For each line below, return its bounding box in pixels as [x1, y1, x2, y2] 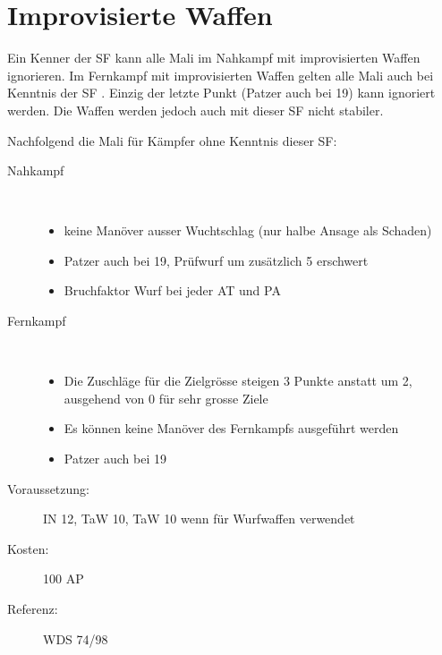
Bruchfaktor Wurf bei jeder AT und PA [64, 281, 281, 300]
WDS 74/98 [43, 629, 108, 648]
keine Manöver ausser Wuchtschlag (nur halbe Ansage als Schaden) [64, 221, 432, 240]
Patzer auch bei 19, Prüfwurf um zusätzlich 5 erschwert [64, 251, 369, 269]
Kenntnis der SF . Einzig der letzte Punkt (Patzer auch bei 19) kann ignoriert [7, 83, 436, 102]
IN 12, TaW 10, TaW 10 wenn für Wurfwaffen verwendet [43, 509, 355, 528]
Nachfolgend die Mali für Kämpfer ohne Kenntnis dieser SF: [7, 131, 337, 149]
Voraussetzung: [7, 479, 89, 498]
